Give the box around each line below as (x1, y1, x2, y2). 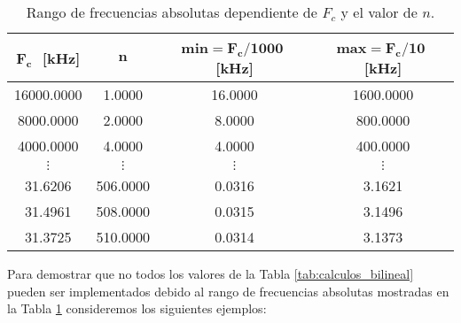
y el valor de (340, 2, 418, 22)
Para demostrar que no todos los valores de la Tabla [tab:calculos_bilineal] (7, 265, 414, 282)
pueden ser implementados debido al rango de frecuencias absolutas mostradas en (7, 281, 449, 300)
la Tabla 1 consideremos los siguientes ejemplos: (7, 299, 267, 318)
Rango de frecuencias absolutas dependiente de (26, 2, 317, 22)
